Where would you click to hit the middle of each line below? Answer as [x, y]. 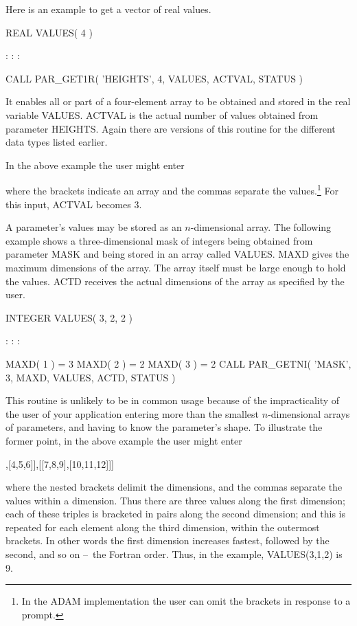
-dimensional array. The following [261, 227]
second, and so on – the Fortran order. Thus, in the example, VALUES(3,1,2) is [174, 554]
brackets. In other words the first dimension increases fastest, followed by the [168, 540]
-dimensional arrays [309, 413]
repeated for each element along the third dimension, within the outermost [163, 527]
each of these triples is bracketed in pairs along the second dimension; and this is [175, 514]
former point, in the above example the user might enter [124, 440]
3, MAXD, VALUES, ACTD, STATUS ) [91, 377]
